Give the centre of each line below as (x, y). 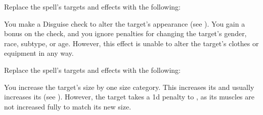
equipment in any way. (39, 53)
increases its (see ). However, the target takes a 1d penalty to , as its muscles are (129, 97)
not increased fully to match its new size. (68, 106)
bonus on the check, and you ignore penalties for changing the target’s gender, (125, 33)
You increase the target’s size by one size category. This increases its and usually (129, 87)
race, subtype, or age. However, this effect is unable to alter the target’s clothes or (131, 43)
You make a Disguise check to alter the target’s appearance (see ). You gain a (125, 23)
